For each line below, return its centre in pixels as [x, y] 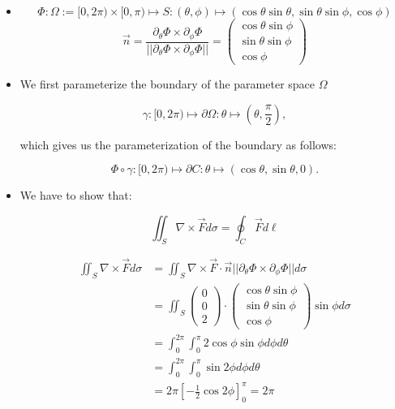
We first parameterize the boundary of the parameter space [167, 84]
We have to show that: [76, 195]
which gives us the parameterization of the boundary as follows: [178, 144]
